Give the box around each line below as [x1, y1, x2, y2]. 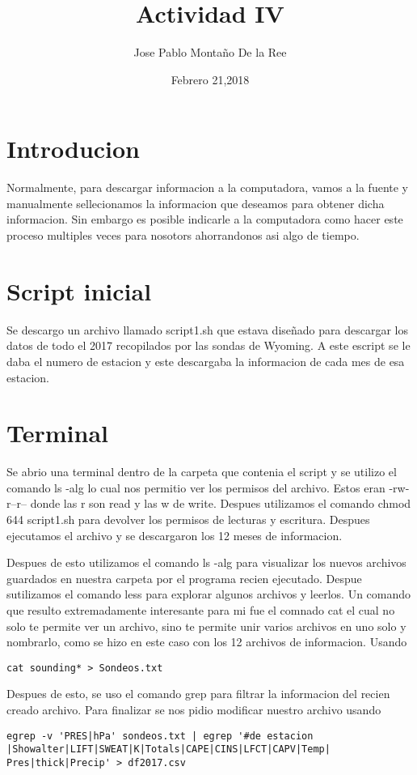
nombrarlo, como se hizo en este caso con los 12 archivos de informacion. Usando [6, 633, 407, 650]
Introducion [6, 132, 141, 165]
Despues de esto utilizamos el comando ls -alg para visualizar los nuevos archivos [6, 554, 406, 571]
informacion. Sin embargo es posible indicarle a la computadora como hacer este [6, 211, 403, 228]
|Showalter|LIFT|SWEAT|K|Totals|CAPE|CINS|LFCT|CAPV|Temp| [6, 743, 331, 756]
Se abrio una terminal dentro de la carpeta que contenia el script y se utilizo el [6, 463, 397, 480]
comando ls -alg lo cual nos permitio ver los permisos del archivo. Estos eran [6, 479, 385, 496]
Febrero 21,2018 [171, 70, 250, 87]
